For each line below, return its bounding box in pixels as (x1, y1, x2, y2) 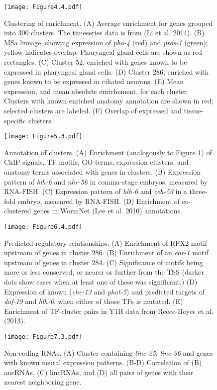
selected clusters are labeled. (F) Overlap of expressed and (4, 105, 182, 115)
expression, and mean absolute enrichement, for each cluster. (4, 86, 189, 96)
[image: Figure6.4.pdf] (4, 223, 83, 230)
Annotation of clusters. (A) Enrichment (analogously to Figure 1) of (4, 147, 212, 157)
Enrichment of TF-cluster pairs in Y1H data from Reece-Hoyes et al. (4, 305, 214, 316)
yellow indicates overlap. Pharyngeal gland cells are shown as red (4, 47, 203, 57)
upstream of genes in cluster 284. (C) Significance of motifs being (4, 257, 203, 267)
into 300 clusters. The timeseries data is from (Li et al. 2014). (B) (4, 27, 205, 38)
